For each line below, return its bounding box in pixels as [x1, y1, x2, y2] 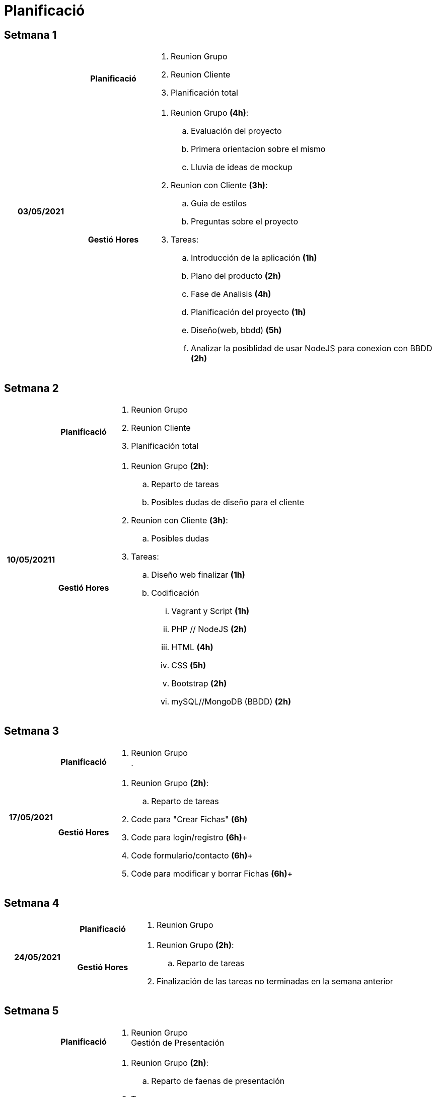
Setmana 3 [4, 725, 59, 738]
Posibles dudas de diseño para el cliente [151, 497, 305, 508]
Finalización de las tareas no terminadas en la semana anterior [156, 976, 393, 986]
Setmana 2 [4, 381, 59, 395]
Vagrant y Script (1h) [171, 606, 249, 616]
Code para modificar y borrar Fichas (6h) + [131, 868, 293, 879]
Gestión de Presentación [131, 1037, 225, 1048]
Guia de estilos [190, 198, 247, 209]
